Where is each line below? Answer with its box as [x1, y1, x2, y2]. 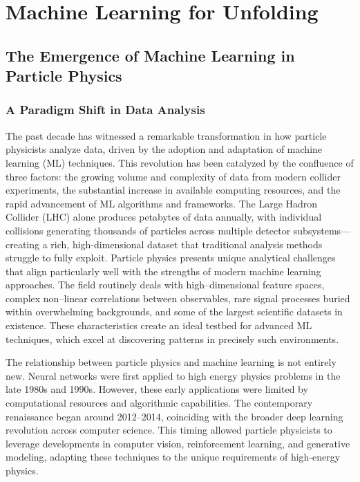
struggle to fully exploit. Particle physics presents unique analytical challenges [6, 250, 336, 265]
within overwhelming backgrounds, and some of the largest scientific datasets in [6, 304, 343, 319]
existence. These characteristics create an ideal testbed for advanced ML [6, 318, 312, 333]
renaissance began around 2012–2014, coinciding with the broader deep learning [6, 409, 343, 423]
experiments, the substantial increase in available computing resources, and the [6, 183, 341, 197]
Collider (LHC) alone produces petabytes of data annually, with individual [6, 210, 322, 224]
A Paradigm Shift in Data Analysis [6, 101, 205, 118]
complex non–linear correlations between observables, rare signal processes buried [6, 290, 350, 305]
